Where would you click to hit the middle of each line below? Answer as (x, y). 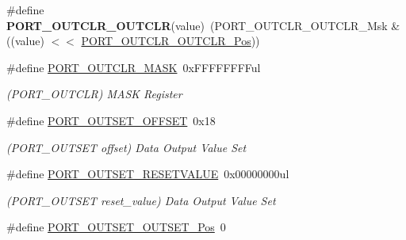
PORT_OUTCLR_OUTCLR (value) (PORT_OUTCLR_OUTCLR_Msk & (203, 25)
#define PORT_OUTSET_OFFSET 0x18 (111, 120)
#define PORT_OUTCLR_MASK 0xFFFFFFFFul (134, 67)
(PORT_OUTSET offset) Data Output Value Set (126, 147)
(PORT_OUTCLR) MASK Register (94, 94)
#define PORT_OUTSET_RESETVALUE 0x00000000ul (148, 174)
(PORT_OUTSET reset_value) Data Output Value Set (141, 200)
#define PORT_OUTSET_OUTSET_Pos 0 (116, 227)
